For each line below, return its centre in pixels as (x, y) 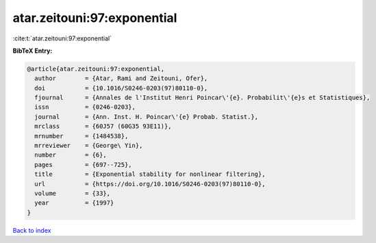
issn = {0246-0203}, (85, 107)
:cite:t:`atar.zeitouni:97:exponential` (62, 38)
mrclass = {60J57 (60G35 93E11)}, (103, 126)
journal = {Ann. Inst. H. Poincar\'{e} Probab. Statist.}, (147, 117)
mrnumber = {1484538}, (82, 136)
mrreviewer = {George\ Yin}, (89, 146)
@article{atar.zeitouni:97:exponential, (96, 69)
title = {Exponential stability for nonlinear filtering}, (150, 174)
